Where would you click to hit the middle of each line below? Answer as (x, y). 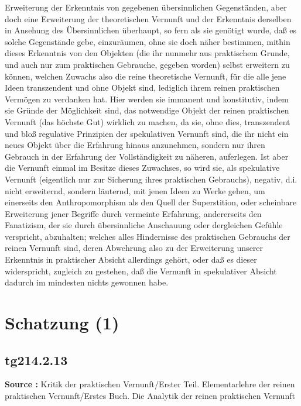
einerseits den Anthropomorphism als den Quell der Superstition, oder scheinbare (151, 202)
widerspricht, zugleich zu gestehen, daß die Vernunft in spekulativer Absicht (141, 271)
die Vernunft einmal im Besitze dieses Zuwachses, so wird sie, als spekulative (142, 168)
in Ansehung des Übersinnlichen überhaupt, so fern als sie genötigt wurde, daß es (151, 30)
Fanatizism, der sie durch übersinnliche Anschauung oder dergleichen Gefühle (144, 225)
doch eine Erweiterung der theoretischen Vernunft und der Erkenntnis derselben (148, 18)
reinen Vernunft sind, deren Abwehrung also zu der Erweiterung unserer (134, 248)
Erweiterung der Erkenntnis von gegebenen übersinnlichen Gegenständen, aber (146, 7)
